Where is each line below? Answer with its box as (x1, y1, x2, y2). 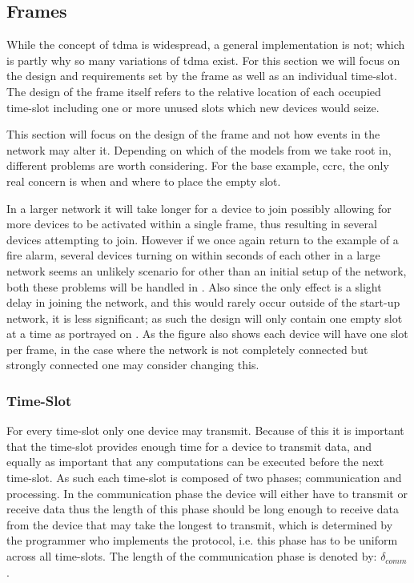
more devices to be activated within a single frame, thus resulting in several (6, 215, 377, 232)
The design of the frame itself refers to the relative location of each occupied (6, 82, 381, 99)
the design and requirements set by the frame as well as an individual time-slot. (6, 67, 397, 84)
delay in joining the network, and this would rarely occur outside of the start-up (6, 294, 400, 311)
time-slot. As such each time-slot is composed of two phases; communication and (6, 469, 402, 486)
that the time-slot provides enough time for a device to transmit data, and (6, 437, 372, 454)
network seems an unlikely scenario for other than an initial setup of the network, (6, 262, 407, 279)
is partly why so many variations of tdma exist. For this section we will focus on (6, 51, 400, 68)
